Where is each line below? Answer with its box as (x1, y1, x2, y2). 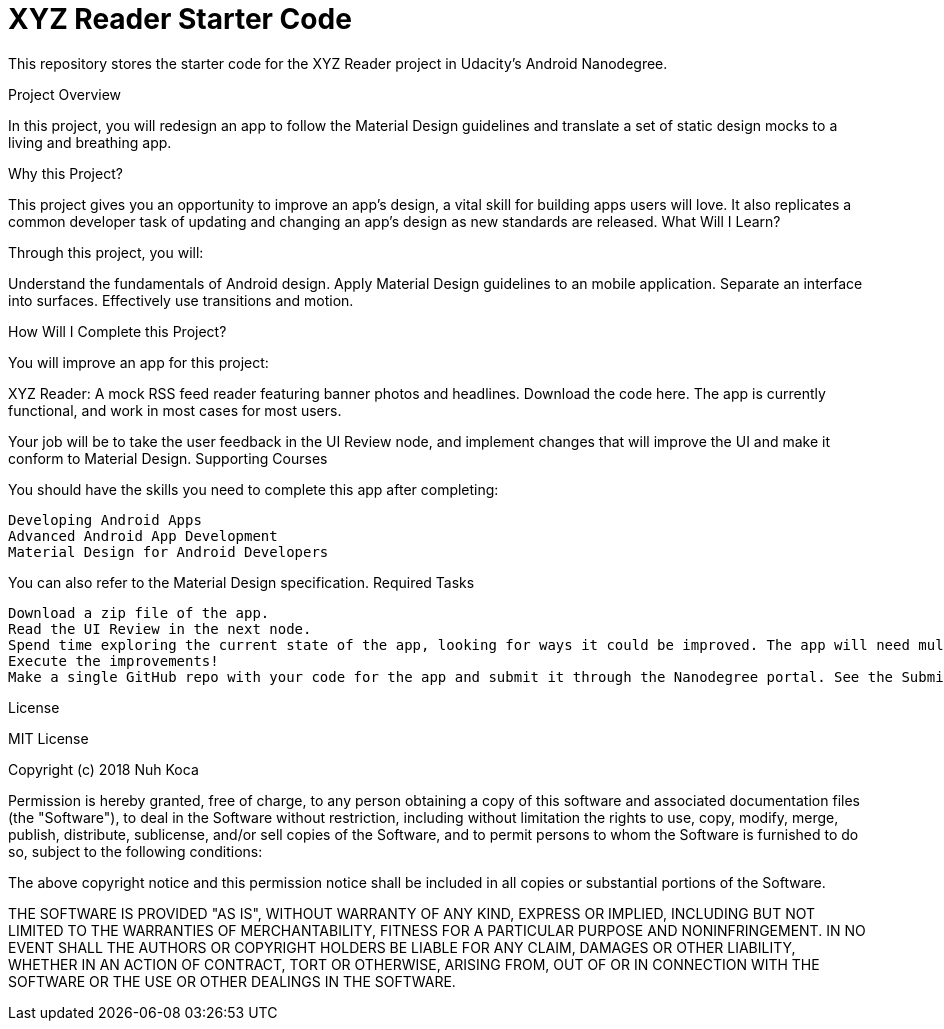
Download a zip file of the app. (8, 604, 270, 621)
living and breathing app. (8, 133, 172, 151)
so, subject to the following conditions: (8, 842, 263, 860)
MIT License (8, 729, 89, 747)
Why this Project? (8, 164, 123, 182)
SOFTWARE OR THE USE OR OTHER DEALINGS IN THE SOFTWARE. (8, 972, 456, 990)
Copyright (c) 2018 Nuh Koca (8, 760, 199, 778)
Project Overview (8, 85, 122, 103)
